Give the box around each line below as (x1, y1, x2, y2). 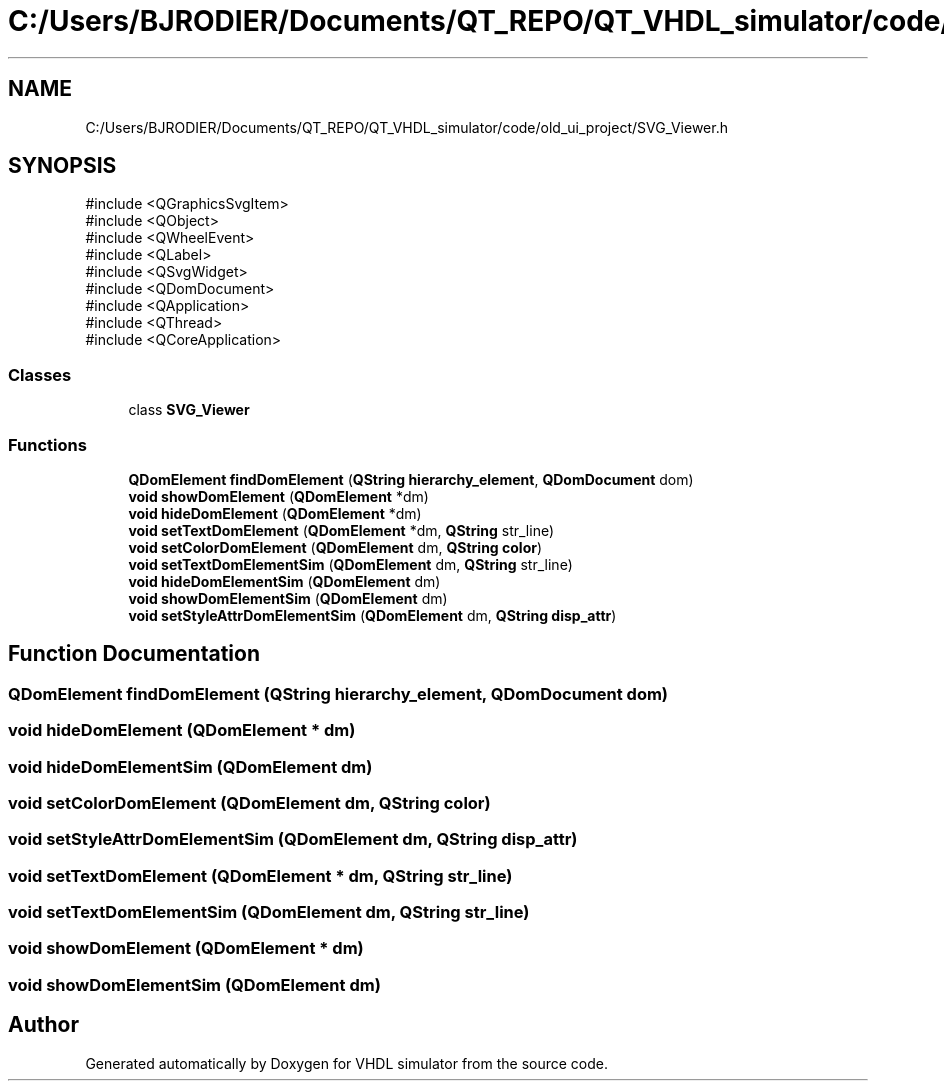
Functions (8, 434, 87, 455)
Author (8, 1012, 79, 1038)
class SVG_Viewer (128, 401, 250, 419)
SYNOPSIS (8, 153, 117, 179)
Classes (8, 364, 72, 385)
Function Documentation (8, 641, 260, 667)
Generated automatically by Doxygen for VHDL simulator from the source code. (85, 1054, 609, 1072)
